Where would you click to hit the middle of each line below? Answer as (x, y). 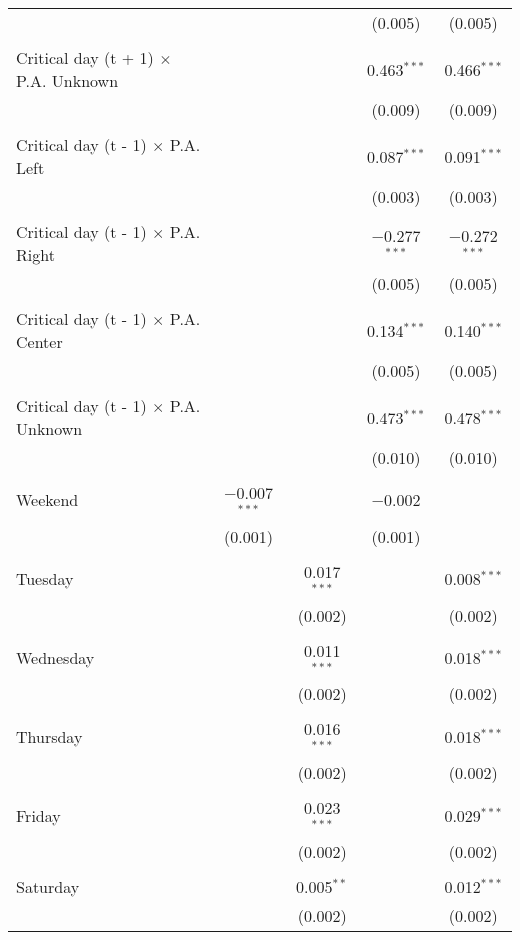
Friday (38, 815)
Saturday (48, 886)
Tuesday (45, 579)
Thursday (49, 736)
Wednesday (55, 657)
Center (39, 341)
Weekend (47, 500)
